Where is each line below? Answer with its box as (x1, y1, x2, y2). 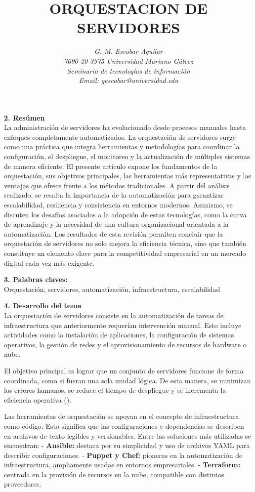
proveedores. (4, 479, 42, 489)
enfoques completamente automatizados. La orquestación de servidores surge (4, 131, 236, 142)
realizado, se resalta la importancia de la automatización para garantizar (4, 190, 224, 200)
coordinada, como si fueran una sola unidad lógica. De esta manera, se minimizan (4, 375, 251, 385)
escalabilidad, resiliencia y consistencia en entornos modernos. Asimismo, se (4, 200, 233, 210)
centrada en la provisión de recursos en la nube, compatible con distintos (4, 469, 224, 479)
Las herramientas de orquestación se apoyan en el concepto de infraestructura (4, 411, 239, 421)
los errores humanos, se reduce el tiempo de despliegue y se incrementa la (4, 385, 226, 395)
